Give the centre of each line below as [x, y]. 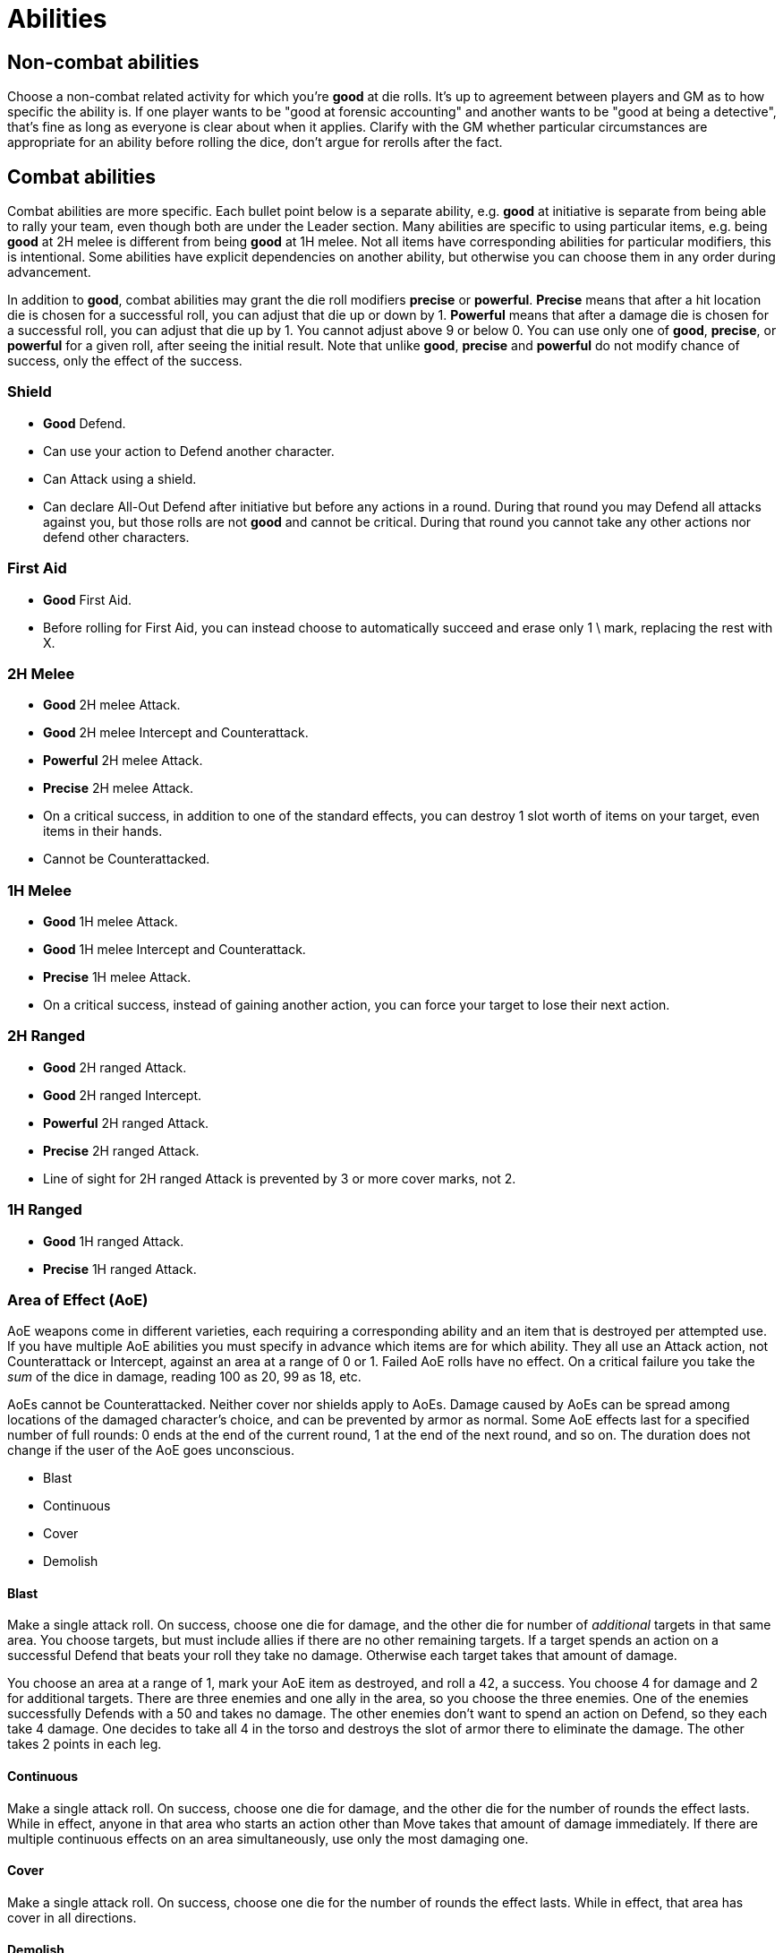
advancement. [49, 272]
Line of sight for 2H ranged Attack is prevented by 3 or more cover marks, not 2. [280, 1178]
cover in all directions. [72, 1917]
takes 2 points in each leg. [85, 1744]
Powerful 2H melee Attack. [123, 761]
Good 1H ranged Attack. [114, 1241]
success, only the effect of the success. [125, 361]
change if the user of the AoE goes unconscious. [151, 1450]
